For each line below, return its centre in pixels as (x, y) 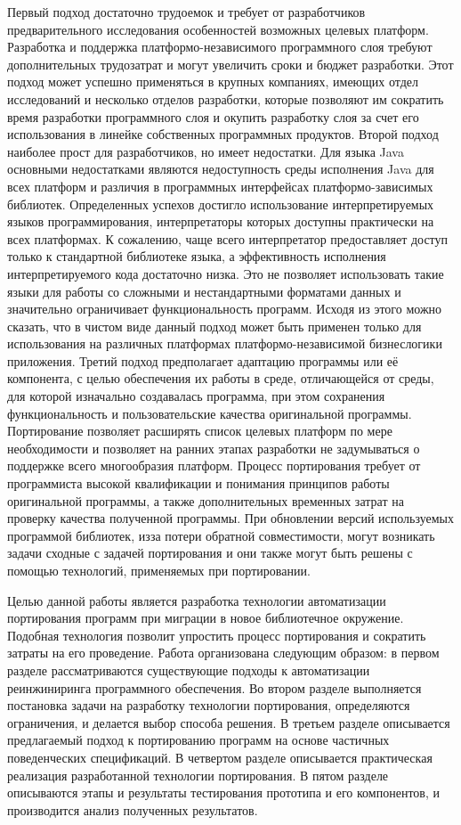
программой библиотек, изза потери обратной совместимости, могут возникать (221, 535)
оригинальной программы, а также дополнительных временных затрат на (206, 500)
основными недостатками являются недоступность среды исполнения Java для (221, 169)
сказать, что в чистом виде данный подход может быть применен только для (214, 326)
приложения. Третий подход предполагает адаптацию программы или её (203, 360)
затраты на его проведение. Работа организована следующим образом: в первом (223, 653)
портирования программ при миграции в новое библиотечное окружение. (206, 618)
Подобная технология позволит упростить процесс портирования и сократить (217, 635)
